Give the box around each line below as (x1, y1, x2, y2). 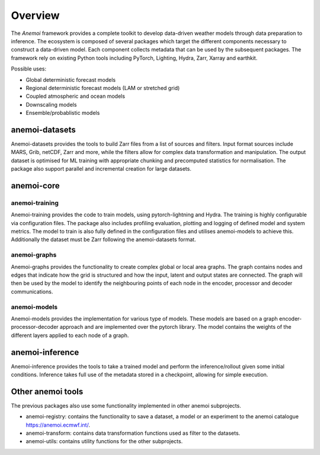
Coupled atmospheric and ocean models (25, 92, 126, 100)
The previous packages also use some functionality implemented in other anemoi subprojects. (11, 402, 241, 409)
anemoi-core (11, 181, 60, 191)
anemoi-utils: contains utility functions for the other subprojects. (25, 438, 183, 445)
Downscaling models (25, 101, 77, 108)
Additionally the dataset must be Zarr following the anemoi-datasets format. (11, 236, 196, 243)
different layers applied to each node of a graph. (11, 332, 129, 339)
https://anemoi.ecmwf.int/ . (25, 421, 90, 428)
